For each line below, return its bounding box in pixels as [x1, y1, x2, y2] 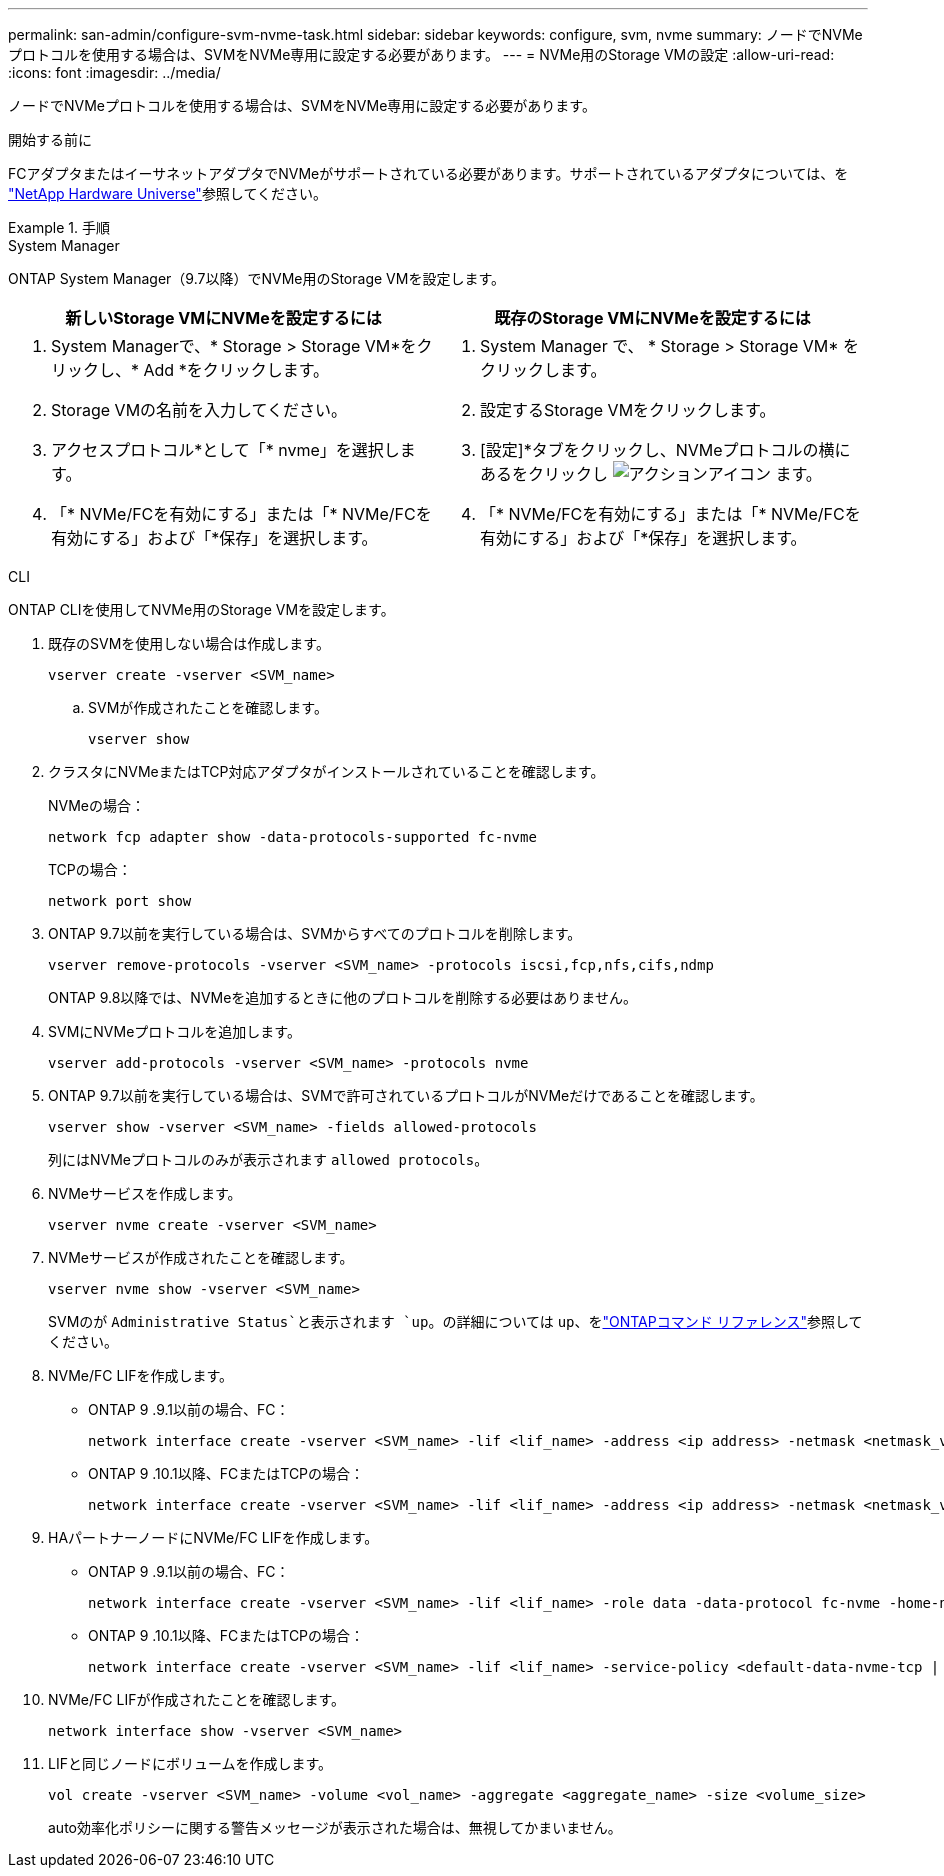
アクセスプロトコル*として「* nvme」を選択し [51, 440, 400, 460]
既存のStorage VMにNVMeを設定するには [494, 308, 811, 328]
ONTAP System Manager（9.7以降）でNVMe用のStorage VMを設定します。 [8, 270, 505, 287]
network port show [48, 893, 192, 909]
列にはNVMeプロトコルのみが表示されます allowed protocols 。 [48, 1151, 489, 1168]
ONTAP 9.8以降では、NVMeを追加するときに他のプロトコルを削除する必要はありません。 [48, 989, 637, 1006]
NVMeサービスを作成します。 [48, 1185, 242, 1202]
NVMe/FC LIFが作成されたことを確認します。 [48, 1691, 346, 1708]
